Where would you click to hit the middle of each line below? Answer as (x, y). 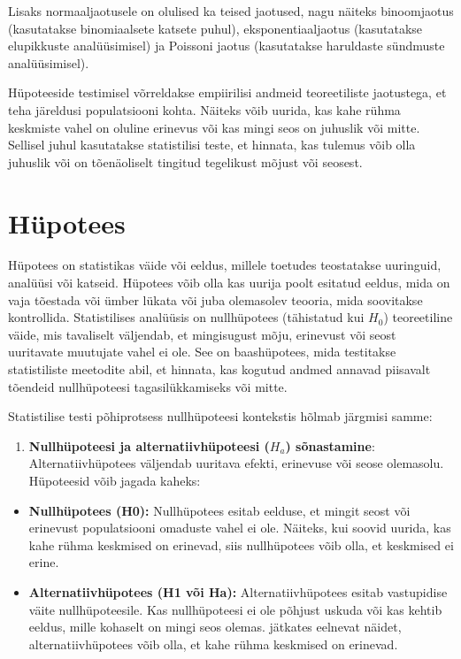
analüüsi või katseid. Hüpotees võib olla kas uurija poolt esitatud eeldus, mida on (229, 283)
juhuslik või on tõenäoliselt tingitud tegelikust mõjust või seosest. (185, 161)
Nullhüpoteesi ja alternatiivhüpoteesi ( (149, 445)
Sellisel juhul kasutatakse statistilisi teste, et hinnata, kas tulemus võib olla (212, 145)
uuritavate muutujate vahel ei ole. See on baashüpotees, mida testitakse (202, 352)
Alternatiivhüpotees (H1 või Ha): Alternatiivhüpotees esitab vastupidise (238, 591)
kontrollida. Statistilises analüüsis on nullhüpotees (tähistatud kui (186, 317)
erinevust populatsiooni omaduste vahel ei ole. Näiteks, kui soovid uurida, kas (240, 528)
